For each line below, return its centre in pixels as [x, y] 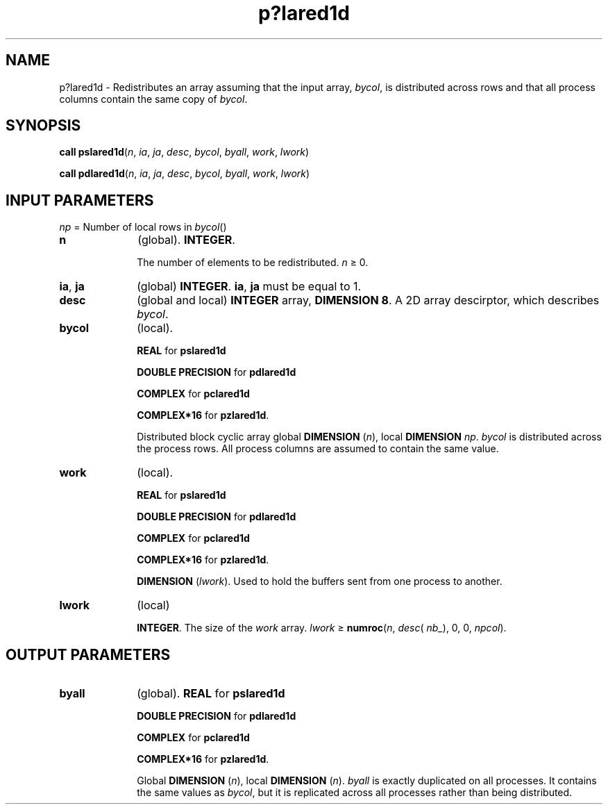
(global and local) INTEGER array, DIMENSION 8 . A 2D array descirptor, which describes [368, 300]
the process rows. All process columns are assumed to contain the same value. [318, 449]
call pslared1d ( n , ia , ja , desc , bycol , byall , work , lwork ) [184, 152]
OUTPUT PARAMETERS [88, 654]
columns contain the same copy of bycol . [153, 99]
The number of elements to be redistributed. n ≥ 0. [253, 263]
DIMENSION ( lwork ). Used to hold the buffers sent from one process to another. [320, 581]
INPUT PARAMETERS [80, 200]
